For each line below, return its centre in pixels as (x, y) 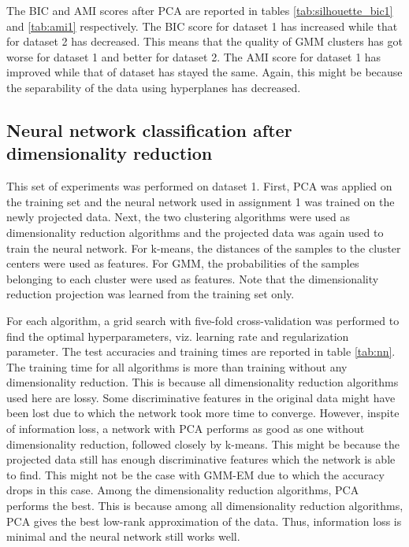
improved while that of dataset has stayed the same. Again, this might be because (204, 72)
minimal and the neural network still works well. (123, 536)
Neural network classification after (149, 129)
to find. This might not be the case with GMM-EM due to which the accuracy (195, 474)
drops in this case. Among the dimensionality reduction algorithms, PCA (183, 490)
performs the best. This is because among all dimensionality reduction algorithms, (205, 506)
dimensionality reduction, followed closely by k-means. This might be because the (203, 444)
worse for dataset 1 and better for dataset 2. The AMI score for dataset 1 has (194, 56)
